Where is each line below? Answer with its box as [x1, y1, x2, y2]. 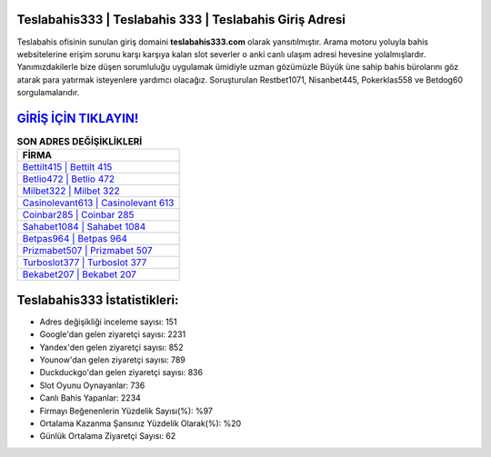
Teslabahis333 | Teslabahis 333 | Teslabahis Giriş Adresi [16, 12, 346, 27]
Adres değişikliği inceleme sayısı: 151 [39, 316, 177, 327]
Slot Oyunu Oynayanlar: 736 [39, 380, 145, 391]
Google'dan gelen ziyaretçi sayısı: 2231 [39, 329, 186, 340]
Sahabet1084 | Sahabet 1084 [22, 221, 146, 233]
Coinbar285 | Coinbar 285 [22, 209, 135, 222]
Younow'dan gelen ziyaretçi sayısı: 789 [39, 354, 185, 365]
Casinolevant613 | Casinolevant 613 [22, 196, 175, 209]
